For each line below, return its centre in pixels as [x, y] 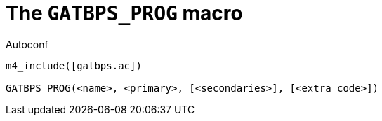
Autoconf [27, 44]
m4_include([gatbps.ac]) [74, 65]
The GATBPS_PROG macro [124, 13]
